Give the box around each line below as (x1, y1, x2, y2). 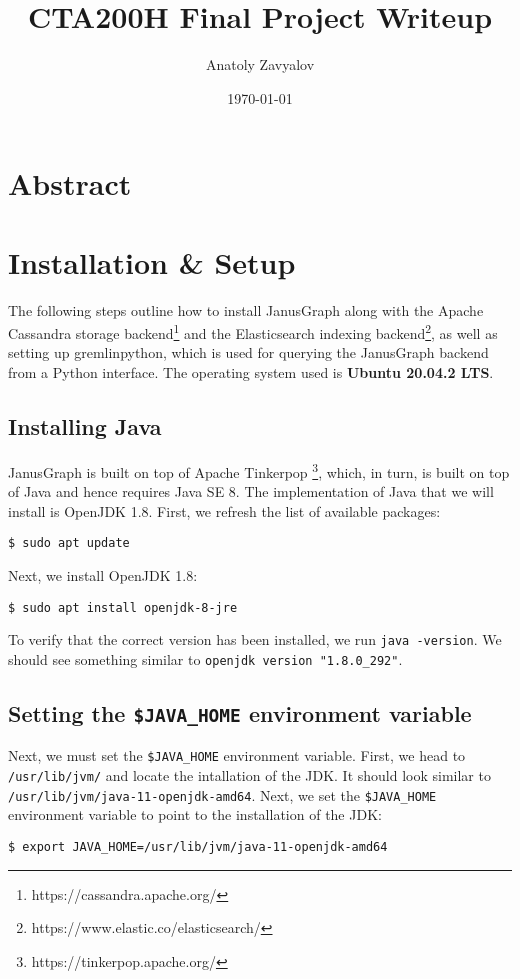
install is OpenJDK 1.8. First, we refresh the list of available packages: (8, 500, 441, 521)
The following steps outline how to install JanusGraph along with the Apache (8, 299, 484, 320)
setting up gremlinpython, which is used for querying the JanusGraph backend (8, 342, 489, 363)
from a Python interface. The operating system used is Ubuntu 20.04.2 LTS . (8, 362, 494, 383)
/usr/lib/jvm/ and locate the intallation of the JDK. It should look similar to (8, 764, 491, 785)
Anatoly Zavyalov (205, 54, 315, 75)
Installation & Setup (8, 241, 296, 282)
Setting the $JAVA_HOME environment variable (8, 697, 472, 728)
